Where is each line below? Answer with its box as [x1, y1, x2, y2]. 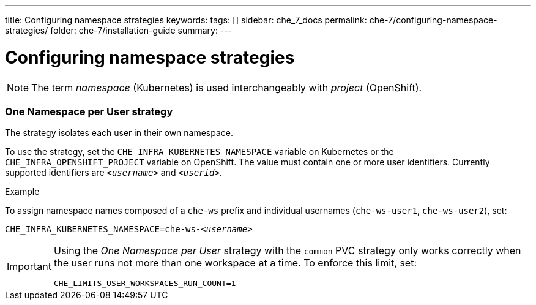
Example [5, 186, 40, 197]
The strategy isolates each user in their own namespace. [5, 127, 234, 138]
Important [7, 260, 51, 273]
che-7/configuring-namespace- [369, 15, 497, 25]
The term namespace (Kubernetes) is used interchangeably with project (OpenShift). [31, 81, 422, 94]
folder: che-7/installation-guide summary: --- [50, 25, 233, 36]
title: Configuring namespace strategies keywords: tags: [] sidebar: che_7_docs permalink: [5, 15, 367, 25]
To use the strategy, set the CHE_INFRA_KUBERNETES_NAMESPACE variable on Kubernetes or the [5, 146, 394, 157]
